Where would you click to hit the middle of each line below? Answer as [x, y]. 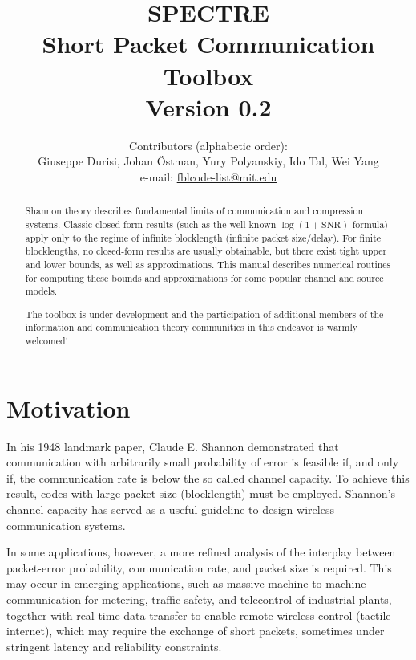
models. [41, 291]
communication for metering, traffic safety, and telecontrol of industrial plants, [199, 599]
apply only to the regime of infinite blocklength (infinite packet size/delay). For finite [203, 237]
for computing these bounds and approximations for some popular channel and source [204, 277]
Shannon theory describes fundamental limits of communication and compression [194, 211]
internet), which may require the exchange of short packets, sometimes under [196, 631]
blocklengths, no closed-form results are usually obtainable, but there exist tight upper [206, 251]
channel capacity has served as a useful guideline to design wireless [170, 509]
